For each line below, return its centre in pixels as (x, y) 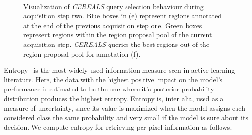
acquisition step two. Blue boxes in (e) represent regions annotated (123, 16)
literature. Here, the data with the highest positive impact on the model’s (113, 79)
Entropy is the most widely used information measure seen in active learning (119, 70)
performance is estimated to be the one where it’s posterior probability (109, 89)
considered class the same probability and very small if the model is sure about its (126, 117)
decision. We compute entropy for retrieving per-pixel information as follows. (118, 127)
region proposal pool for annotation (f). (82, 53)
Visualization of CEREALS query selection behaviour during (113, 6)
